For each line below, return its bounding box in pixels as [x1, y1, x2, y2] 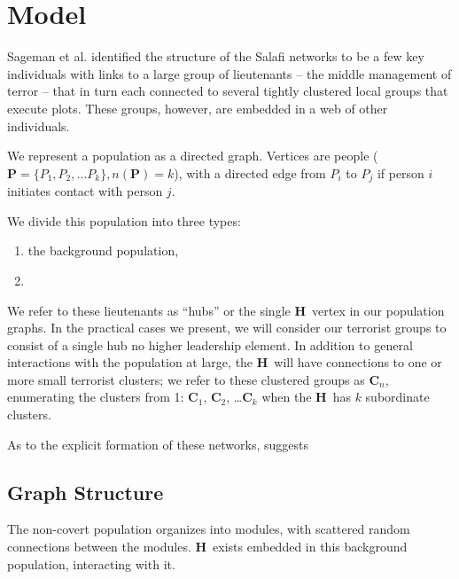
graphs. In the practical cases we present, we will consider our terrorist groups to [7, 318, 447, 337]
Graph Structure [7, 478, 164, 505]
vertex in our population [312, 301, 445, 319]
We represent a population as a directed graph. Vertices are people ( [7, 146, 378, 165]
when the [261, 387, 312, 406]
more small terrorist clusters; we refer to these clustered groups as [7, 370, 365, 388]
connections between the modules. [7, 537, 191, 556]
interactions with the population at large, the [7, 353, 253, 372]
